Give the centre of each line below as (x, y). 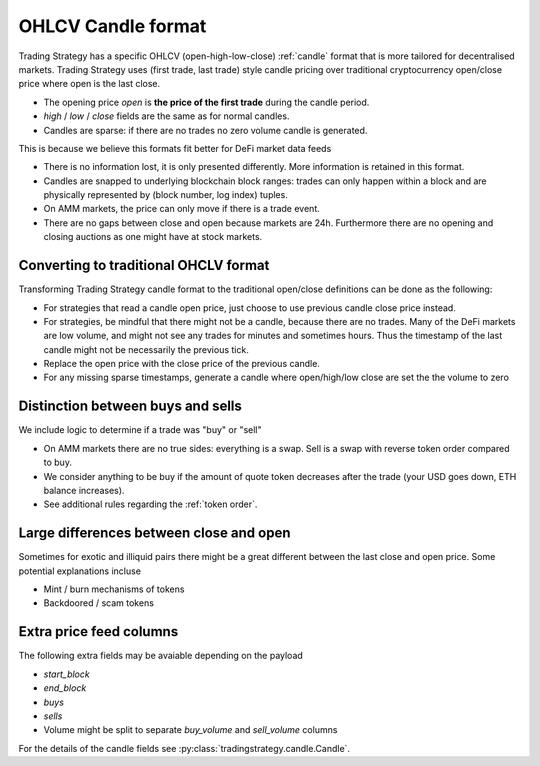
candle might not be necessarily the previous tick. (146, 349)
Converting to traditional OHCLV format (144, 265)
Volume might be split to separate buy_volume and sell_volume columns (190, 730)
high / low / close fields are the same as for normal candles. (166, 116)
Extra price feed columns (98, 631)
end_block (65, 688)
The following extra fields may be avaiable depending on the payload (161, 656)
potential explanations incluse (80, 571)
